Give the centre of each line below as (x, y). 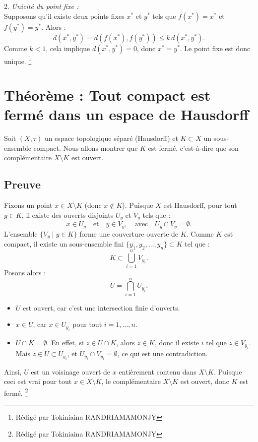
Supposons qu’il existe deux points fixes (64, 16)
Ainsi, (13, 371)
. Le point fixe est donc (215, 48)
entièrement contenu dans (158, 371)
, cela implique (68, 48)
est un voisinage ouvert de (70, 371)
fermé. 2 (16, 392)
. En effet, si (65, 342)
